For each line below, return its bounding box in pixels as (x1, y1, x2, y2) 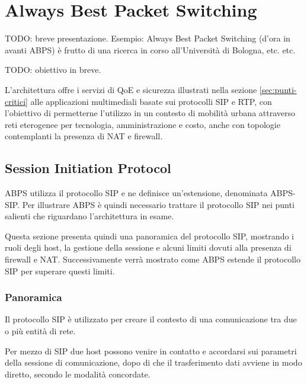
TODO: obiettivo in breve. (5, 63, 101, 76)
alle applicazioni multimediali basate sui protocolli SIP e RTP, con (30, 95, 272, 107)
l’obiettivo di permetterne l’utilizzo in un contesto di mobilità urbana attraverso (5, 107, 295, 119)
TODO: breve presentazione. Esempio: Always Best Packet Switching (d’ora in (5, 32, 290, 44)
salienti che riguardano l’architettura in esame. (5, 210, 174, 222)
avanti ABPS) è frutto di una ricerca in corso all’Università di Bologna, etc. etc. (5, 43, 296, 56)
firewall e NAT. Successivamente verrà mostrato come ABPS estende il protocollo (5, 253, 300, 265)
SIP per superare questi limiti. (5, 264, 115, 277)
